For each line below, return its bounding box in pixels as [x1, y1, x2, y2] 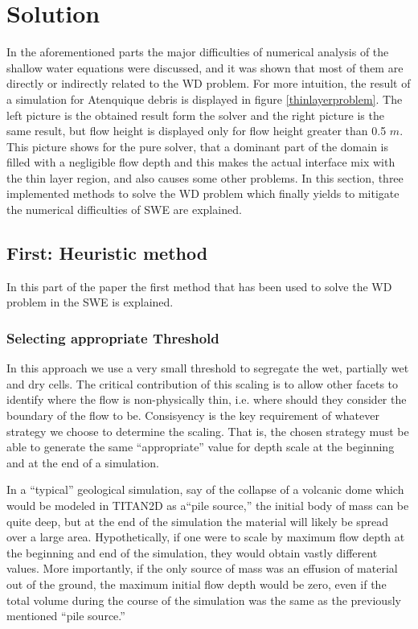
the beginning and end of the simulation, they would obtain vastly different [6, 544, 378, 561]
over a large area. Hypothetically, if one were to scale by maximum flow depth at [6, 528, 405, 545]
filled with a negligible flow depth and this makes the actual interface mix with [6, 154, 395, 171]
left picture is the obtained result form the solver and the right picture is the [6, 106, 384, 123]
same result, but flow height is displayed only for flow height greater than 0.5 [6, 122, 387, 139]
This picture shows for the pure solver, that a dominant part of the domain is [6, 138, 389, 154]
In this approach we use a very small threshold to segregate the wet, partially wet [6, 360, 409, 376]
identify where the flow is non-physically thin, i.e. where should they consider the [6, 391, 407, 408]
